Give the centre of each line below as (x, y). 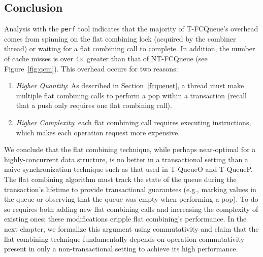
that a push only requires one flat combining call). (94, 105)
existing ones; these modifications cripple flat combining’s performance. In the (125, 219)
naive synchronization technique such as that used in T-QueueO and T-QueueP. (128, 169)
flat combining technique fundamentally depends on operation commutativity (124, 238)
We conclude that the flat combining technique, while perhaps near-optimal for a (130, 149)
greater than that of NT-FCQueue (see (147, 59)
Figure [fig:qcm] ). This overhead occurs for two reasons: (91, 68)
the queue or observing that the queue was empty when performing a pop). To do (131, 199)
